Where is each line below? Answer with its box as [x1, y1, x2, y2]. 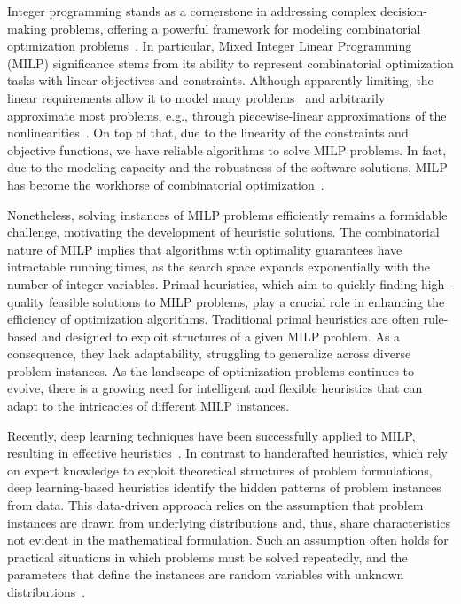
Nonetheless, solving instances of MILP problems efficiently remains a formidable [7, 205, 448, 224]
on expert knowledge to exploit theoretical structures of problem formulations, [7, 460, 433, 479]
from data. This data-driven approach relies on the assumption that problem [7, 496, 424, 514]
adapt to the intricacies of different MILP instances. [7, 396, 290, 415]
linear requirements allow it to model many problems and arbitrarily [7, 88, 386, 106]
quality [7, 292, 45, 310]
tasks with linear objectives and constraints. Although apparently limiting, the [7, 71, 434, 90]
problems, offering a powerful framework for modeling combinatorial [51, 19, 421, 37]
